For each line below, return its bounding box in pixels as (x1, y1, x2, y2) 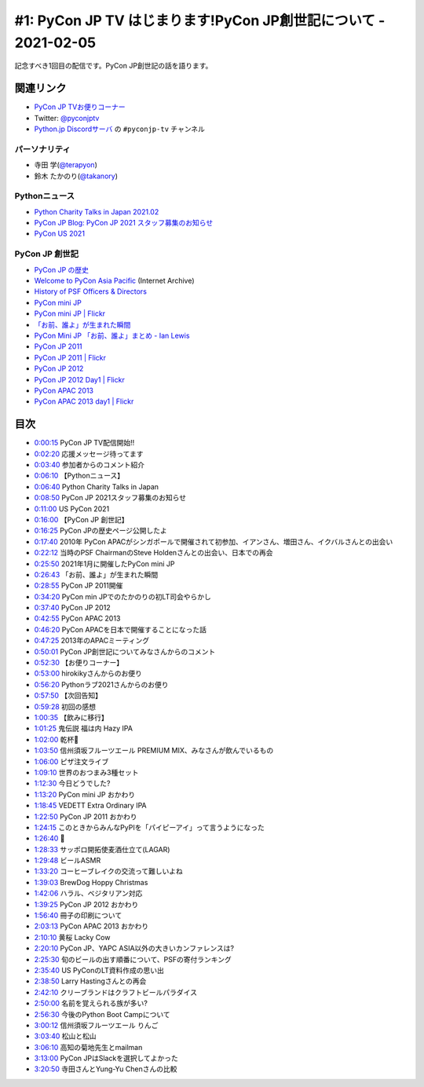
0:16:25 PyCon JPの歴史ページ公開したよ (34, 526, 168, 536)
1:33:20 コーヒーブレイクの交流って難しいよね (34, 866, 184, 876)
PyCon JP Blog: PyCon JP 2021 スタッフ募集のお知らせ (34, 218, 214, 228)
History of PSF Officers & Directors (34, 287, 147, 296)
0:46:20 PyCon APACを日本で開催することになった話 (34, 624, 207, 634)
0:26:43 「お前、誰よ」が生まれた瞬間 (34, 569, 159, 579)
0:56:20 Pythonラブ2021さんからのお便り (34, 679, 169, 689)
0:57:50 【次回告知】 (34, 691, 102, 701)
